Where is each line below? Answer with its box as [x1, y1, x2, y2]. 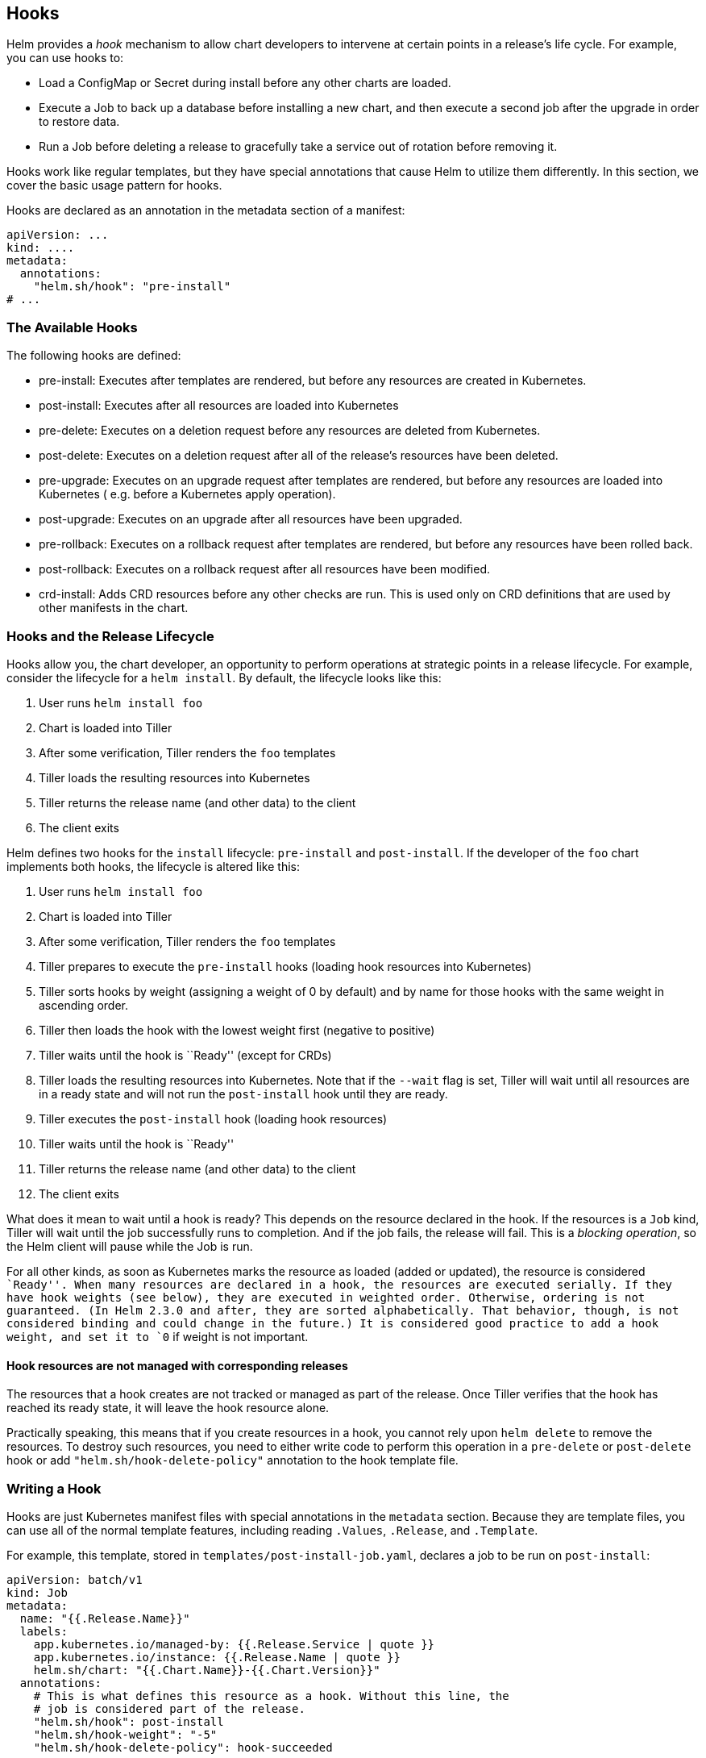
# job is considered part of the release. [33, 1702, 305, 1715]
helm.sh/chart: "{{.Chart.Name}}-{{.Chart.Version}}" [33, 1663, 380, 1677]
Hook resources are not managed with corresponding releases [6, 1358, 348, 1373]
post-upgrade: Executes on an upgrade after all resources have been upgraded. [39, 512, 463, 527]
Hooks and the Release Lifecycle [6, 627, 214, 644]
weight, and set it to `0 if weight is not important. [6, 1329, 309, 1343]
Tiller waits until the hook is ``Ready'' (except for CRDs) [39, 1048, 332, 1062]
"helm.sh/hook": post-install [33, 1714, 224, 1728]
